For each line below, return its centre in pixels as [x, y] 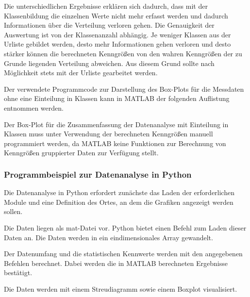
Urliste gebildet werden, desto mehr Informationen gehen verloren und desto [117, 44]
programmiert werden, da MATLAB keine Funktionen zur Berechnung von [115, 143]
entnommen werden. [34, 107]
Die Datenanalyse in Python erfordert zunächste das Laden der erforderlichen [119, 192]
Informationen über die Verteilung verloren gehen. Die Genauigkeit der [109, 25]
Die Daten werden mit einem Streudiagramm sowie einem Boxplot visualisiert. [121, 289]
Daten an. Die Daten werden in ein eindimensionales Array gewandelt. [108, 237]
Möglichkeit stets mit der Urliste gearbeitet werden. [81, 73]
